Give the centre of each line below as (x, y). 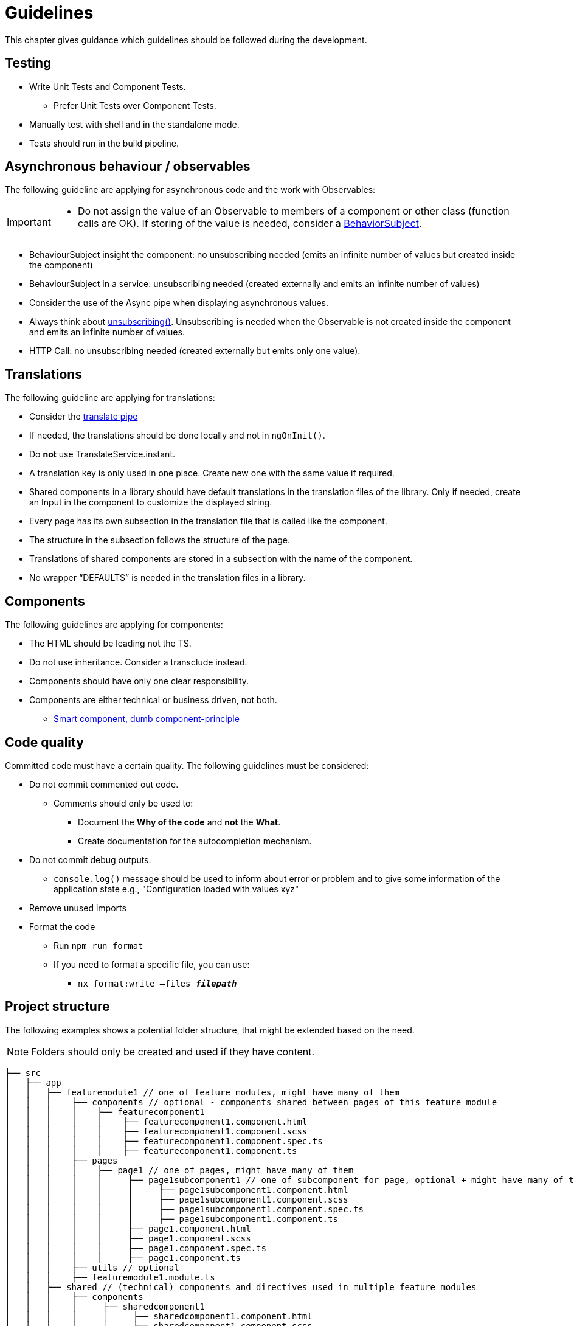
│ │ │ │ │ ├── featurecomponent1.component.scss (156, 1131)
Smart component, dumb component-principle (147, 719)
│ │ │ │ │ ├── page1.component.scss (128, 1238)
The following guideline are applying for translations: (110, 398)
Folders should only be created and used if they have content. (173, 1051)
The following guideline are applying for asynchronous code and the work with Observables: (190, 190)
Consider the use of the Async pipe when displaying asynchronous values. (179, 303)
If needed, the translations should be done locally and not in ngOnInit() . (177, 436)
